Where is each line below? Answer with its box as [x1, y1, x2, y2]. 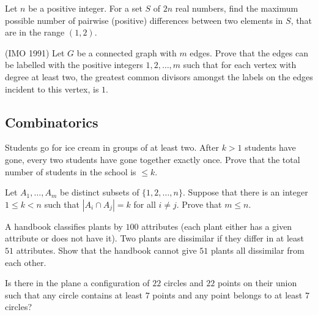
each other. [5, 256, 46, 268]
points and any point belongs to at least [152, 288, 303, 301]
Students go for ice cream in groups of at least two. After [5, 141, 219, 154]
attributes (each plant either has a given [141, 219, 292, 232]
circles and [163, 276, 204, 289]
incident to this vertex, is [5, 82, 99, 95]
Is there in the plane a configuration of [5, 276, 150, 289]
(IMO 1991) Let [5, 46, 65, 59]
